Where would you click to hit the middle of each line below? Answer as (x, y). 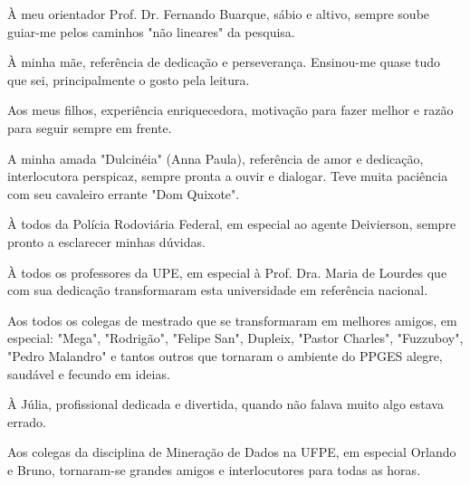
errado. (27, 421)
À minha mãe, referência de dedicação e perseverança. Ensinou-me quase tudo (224, 62)
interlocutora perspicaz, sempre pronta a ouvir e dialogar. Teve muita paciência (228, 176)
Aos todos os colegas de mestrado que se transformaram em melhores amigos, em (232, 320)
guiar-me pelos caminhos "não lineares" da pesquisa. (151, 31)
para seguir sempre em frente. (90, 127)
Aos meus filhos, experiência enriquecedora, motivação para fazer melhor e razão (230, 110)
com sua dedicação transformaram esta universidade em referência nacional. (218, 290)
